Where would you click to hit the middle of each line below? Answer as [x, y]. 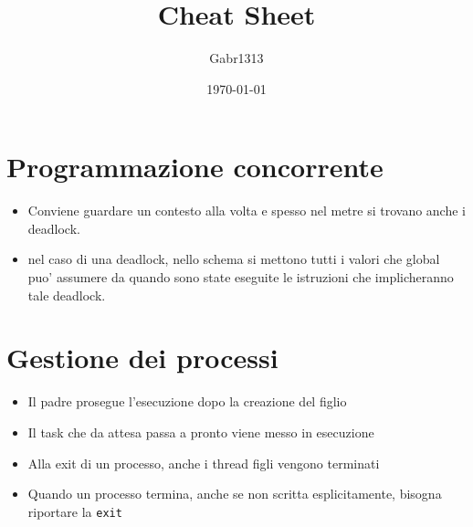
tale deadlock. [67, 295]
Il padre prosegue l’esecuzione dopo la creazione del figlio [187, 401]
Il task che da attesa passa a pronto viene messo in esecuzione [201, 432]
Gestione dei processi [142, 358]
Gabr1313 [236, 58]
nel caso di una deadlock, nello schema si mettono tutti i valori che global [234, 259]
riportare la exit [75, 511]
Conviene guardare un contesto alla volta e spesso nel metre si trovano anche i [247, 211]
